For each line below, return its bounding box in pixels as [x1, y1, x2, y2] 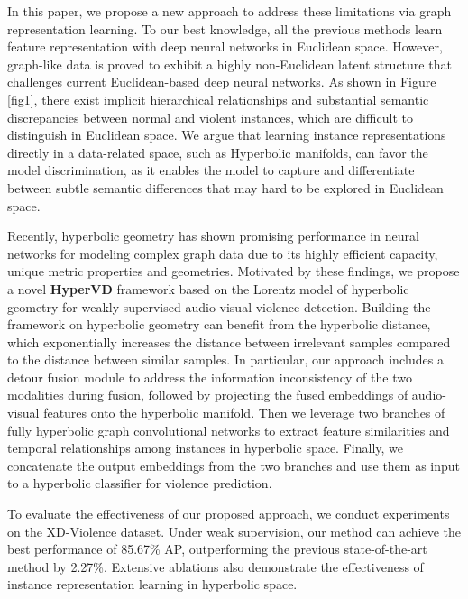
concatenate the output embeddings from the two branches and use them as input [7, 456, 461, 475]
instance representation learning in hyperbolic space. [7, 575, 298, 594]
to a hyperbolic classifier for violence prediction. [7, 474, 272, 493]
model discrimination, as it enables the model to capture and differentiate [7, 161, 415, 180]
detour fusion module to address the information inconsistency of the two [7, 367, 412, 386]
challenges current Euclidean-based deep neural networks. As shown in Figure [7, 72, 436, 91]
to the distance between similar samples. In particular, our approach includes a [7, 350, 444, 369]
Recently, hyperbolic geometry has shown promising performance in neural [7, 226, 419, 245]
